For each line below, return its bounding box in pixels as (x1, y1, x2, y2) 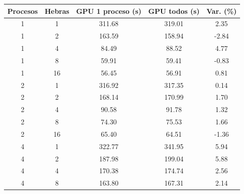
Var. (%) (206, 5, 237, 16)
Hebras (44, 5, 70, 16)
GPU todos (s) (148, 5, 200, 16)
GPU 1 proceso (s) (76, 5, 142, 16)
